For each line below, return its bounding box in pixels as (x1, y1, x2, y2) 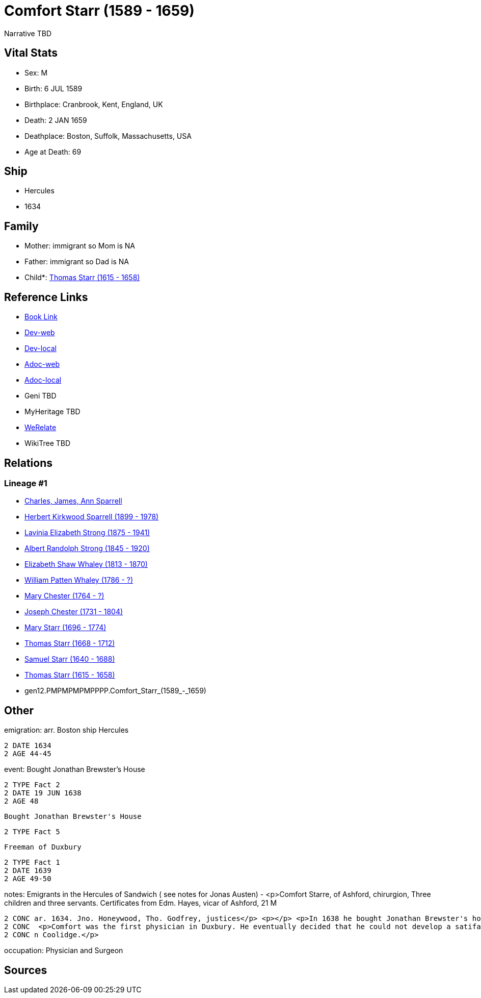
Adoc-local (24, 376, 62, 385)
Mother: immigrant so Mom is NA (24, 241, 136, 251)
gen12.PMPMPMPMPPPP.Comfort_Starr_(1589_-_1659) (24, 686, 206, 695)
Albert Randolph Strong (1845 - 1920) (24, 544, 150, 553)
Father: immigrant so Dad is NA (24, 257, 129, 266)
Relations (4, 456, 53, 469)
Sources (4, 963, 47, 977)
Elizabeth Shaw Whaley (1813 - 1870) (24, 560, 148, 569)
